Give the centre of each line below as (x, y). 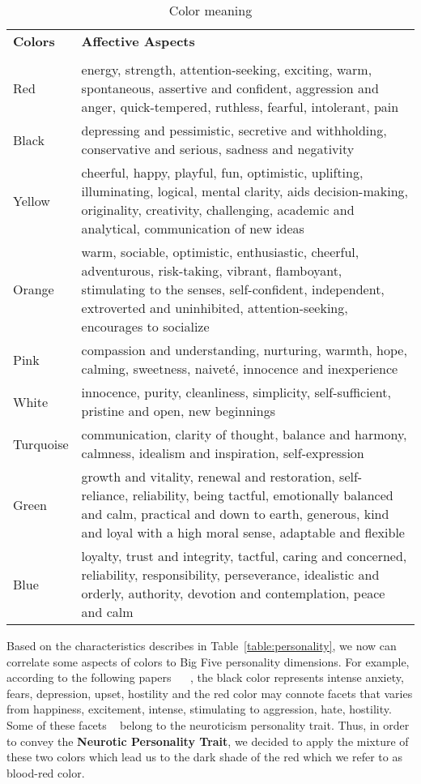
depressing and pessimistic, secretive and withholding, (234, 130)
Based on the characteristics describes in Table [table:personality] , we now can (202, 645)
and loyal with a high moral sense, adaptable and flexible (243, 532)
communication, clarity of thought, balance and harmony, (244, 434)
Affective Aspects (138, 41)
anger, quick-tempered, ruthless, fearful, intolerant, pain (240, 107)
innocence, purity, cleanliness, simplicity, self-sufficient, (236, 392)
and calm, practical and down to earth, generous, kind (235, 514)
